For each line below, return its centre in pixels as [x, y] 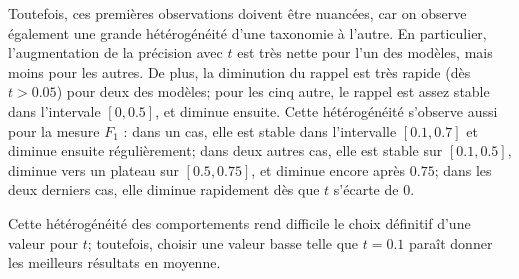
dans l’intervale [54, 110]
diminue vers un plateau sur [93, 169]
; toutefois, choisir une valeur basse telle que [223, 242]
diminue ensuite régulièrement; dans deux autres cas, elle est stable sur [225, 150]
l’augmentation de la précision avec [115, 52]
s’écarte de [366, 189]
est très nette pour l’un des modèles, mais [365, 52]
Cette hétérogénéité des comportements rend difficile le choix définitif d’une [239, 222]
